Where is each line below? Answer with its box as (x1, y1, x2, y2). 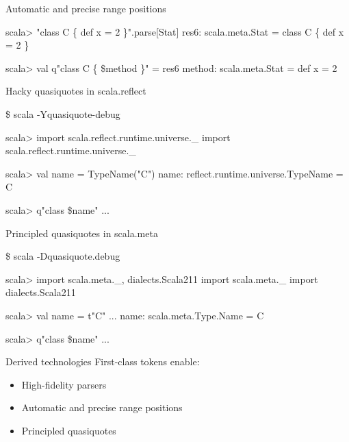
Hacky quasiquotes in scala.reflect (5, 84, 146, 98)
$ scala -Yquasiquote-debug (5, 106, 120, 121)
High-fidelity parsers (21, 377, 107, 391)
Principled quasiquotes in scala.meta (5, 225, 158, 240)
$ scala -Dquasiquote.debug (5, 249, 120, 263)
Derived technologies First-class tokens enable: (5, 354, 200, 369)
